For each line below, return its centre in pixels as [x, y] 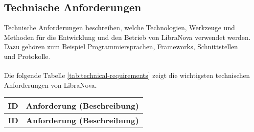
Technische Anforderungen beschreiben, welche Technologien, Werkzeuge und [120, 28]
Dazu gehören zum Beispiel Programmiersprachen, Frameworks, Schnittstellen [121, 47]
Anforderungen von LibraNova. [50, 85]
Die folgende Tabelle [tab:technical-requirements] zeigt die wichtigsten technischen [127, 75]
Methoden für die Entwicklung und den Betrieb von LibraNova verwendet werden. [127, 37]
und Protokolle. [27, 56]
